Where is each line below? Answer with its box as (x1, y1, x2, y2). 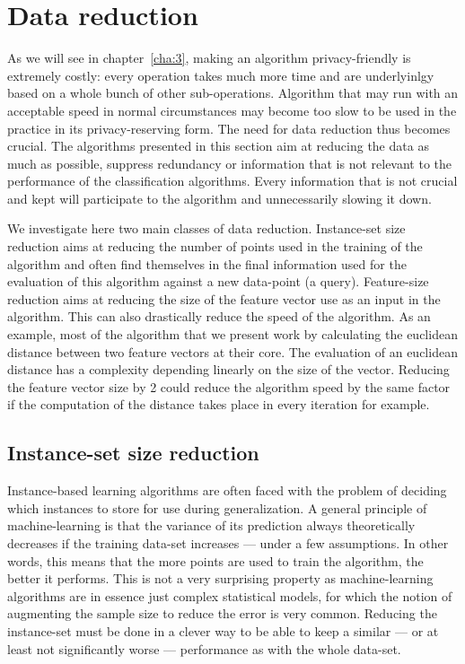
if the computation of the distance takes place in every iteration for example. (7, 395, 430, 414)
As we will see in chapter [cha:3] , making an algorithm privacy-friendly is (7, 48, 411, 67)
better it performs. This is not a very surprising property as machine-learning (7, 569, 434, 588)
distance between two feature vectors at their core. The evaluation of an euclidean (7, 342, 458, 361)
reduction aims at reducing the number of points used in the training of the (7, 237, 423, 256)
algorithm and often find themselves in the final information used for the (7, 254, 407, 273)
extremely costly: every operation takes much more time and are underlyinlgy (7, 66, 434, 84)
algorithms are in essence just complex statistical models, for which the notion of (7, 586, 452, 605)
